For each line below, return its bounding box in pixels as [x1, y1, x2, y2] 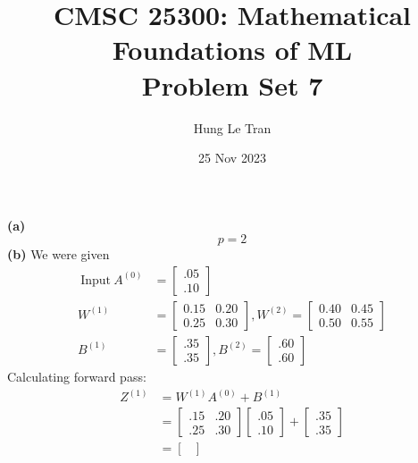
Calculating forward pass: [7, 366, 146, 385]
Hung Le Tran [193, 118, 272, 137]
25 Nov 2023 [198, 148, 266, 167]
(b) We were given [7, 245, 110, 264]
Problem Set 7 [141, 66, 323, 103]
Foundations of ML [112, 31, 353, 68]
